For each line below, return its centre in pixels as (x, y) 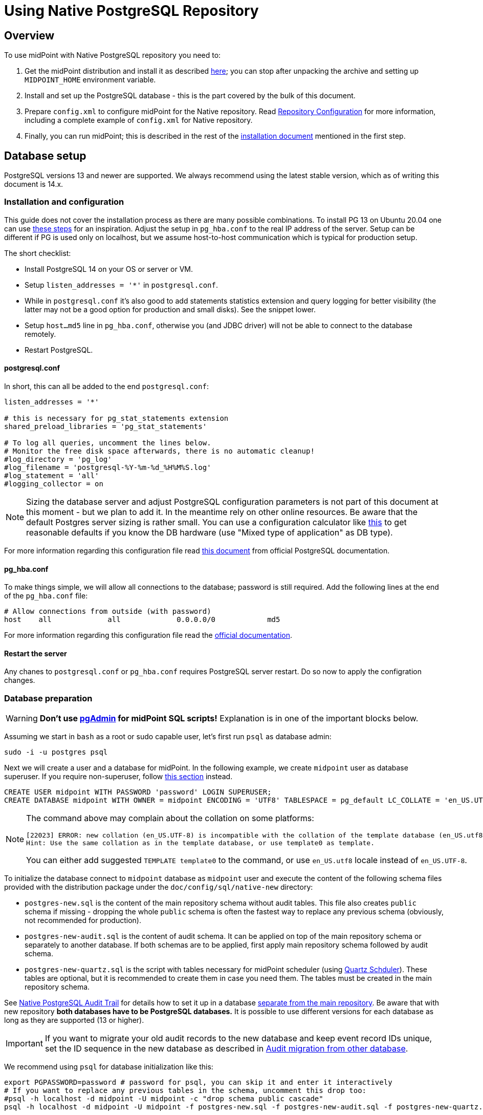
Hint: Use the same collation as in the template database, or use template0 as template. (200, 843)
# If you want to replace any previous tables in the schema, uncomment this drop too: (185, 1091)
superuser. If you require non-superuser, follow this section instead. (118, 777)
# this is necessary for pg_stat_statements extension (116, 418)
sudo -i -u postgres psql (56, 752)
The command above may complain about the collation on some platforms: (170, 818)
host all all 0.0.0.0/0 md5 (142, 620)
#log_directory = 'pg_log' (58, 459)
